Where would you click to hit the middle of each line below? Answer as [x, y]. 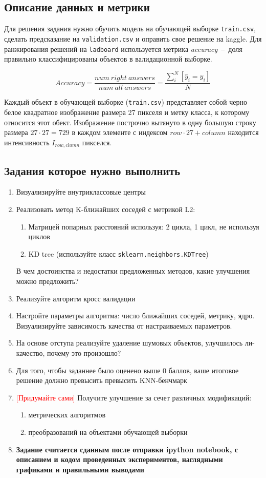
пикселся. [97, 142]
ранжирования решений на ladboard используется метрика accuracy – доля [123, 49]
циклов [39, 236]
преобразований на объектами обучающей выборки [108, 432]
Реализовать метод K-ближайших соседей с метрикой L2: [106, 209]
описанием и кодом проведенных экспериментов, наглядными [119, 459]
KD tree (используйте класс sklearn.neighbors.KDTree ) [118, 253]
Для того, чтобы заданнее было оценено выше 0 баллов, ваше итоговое [127, 370]
